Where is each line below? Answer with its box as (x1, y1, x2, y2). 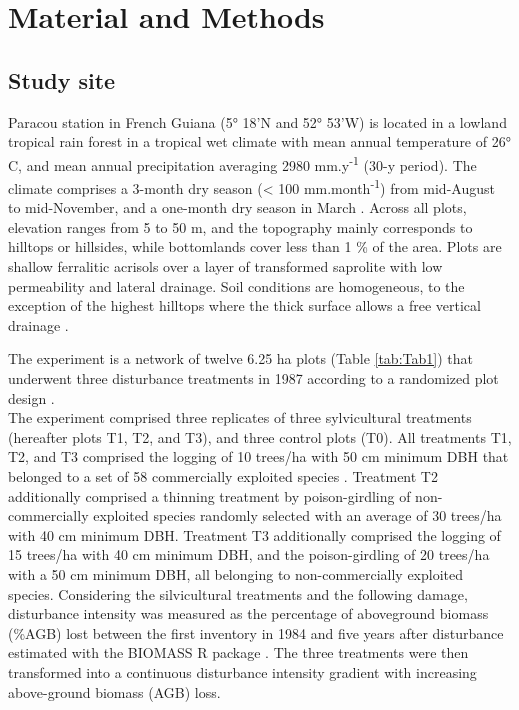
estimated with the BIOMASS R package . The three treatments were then (8, 642, 469, 663)
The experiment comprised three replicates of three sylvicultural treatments (8, 407, 472, 428)
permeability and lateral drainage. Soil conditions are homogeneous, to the (8, 275, 465, 296)
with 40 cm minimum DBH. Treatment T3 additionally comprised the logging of (8, 524, 501, 545)
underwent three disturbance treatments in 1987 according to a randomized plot (8, 368, 499, 389)
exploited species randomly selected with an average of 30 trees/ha (93, 505, 502, 526)
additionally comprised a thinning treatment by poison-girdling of (8, 485, 411, 506)
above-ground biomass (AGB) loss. (8, 681, 221, 702)
